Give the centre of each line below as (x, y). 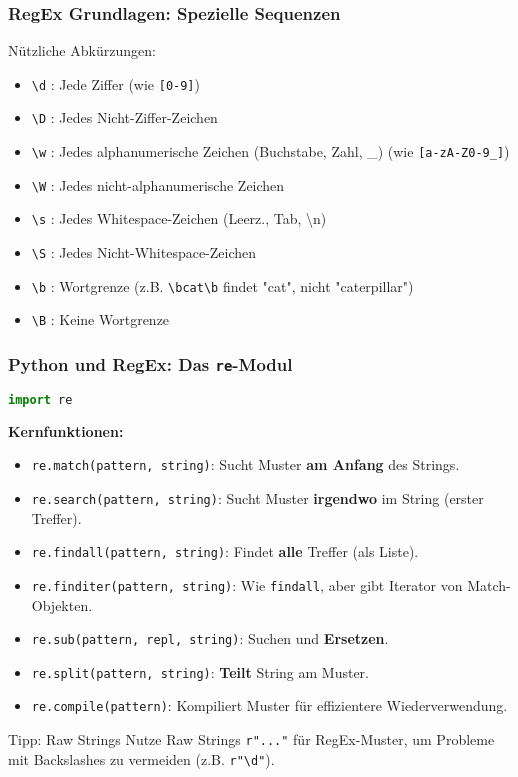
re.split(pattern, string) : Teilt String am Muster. (200, 671)
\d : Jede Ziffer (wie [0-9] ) (115, 83)
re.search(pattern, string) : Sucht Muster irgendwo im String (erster (257, 497)
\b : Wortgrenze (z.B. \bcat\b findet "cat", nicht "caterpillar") (222, 285)
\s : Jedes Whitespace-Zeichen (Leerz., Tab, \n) (179, 218)
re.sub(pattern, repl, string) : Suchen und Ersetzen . (210, 638)
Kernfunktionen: (66, 430)
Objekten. (62, 604)
